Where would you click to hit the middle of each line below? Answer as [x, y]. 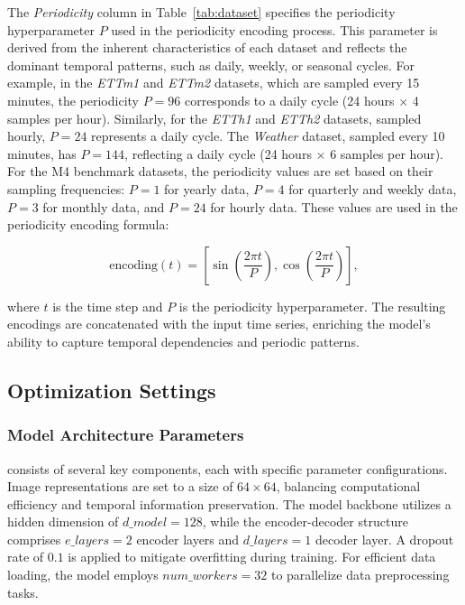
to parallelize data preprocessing [360, 575]
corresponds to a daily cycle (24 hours [289, 100]
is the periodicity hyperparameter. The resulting [312, 306]
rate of [26, 557]
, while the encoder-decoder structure [305, 521]
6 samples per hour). [387, 153]
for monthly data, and [104, 206]
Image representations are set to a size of [120, 486]
